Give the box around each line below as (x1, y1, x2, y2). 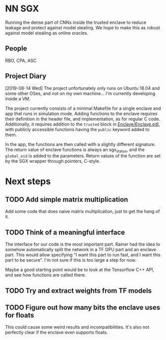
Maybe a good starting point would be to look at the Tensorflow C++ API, (5, 267, 155, 273)
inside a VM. (5, 95, 31, 102)
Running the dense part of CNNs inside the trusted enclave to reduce (5, 19, 147, 25)
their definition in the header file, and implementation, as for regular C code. (5, 116, 160, 122)
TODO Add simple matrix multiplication (5, 195, 128, 204)
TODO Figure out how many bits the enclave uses (5, 303, 161, 312)
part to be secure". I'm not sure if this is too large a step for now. (5, 257, 136, 263)
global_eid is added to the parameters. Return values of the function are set (5, 153, 161, 159)
